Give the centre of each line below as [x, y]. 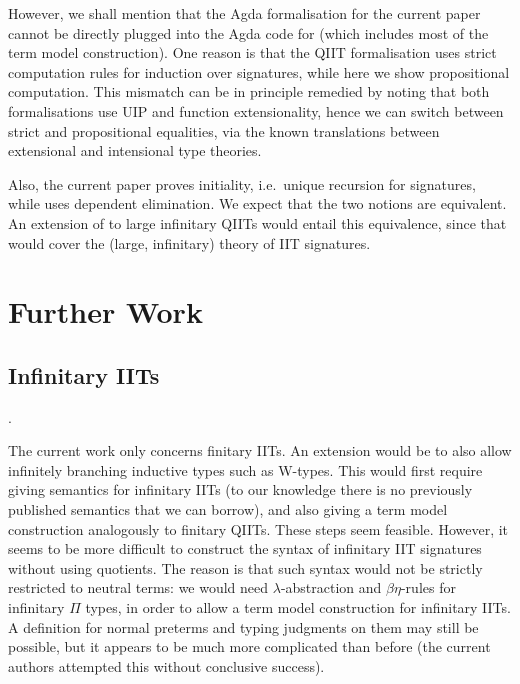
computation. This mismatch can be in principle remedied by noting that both [249, 91]
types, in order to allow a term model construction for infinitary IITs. [298, 607]
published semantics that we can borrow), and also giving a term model [228, 509]
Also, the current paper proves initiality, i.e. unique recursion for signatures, [242, 183]
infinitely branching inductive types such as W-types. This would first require [245, 469]
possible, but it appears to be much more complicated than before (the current [249, 646]
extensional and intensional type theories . [135, 150]
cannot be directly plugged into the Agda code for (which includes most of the [248, 32]
